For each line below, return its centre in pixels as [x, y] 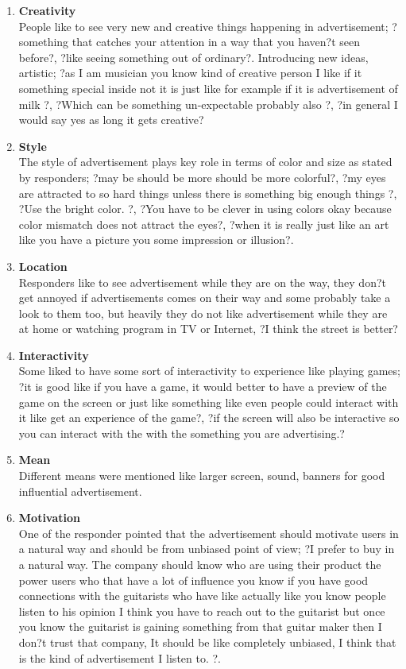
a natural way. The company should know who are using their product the [200, 564]
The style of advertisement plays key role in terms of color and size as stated [205, 162]
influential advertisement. [80, 491]
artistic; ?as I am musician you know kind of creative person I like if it [190, 73]
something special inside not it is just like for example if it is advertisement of [208, 88]
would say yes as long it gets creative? [111, 120]
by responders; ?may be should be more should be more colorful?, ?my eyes [202, 177]
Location [43, 266]
